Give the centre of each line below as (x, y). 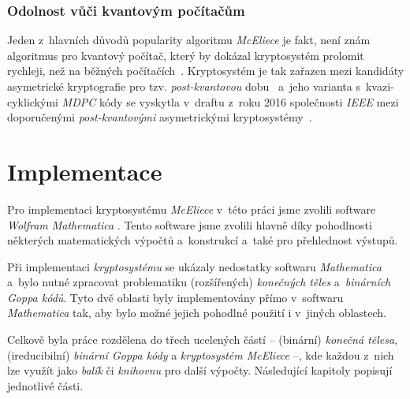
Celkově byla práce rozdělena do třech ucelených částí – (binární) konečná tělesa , (203, 339)
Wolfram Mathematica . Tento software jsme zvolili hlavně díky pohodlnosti (190, 224)
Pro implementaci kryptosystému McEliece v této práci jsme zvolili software (192, 209)
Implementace (85, 171)
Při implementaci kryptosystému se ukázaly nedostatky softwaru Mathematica (194, 266)
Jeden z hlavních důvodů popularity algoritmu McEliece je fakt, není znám (189, 40)
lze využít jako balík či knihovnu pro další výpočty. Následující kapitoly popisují (200, 370)
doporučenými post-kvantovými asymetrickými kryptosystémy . (160, 117)
